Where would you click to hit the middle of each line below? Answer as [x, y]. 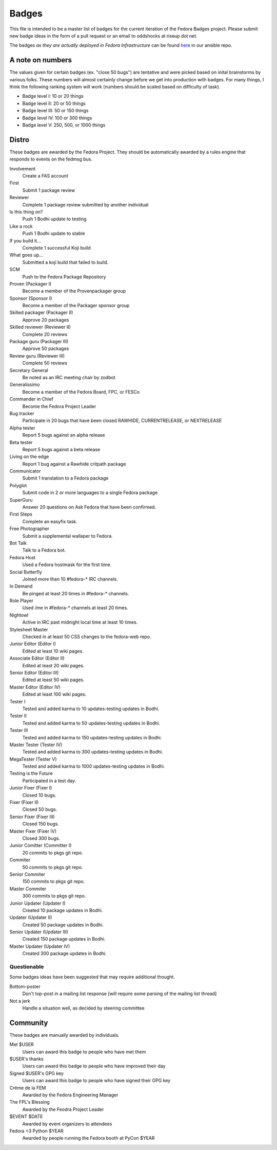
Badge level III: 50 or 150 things [55, 111]
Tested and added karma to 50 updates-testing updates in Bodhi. [91, 723]
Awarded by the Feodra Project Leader [63, 1109]
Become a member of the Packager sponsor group [76, 306]
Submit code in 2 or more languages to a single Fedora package [90, 493]
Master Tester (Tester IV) [36, 745]
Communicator [25, 471]
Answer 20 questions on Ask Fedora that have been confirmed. [89, 507]
